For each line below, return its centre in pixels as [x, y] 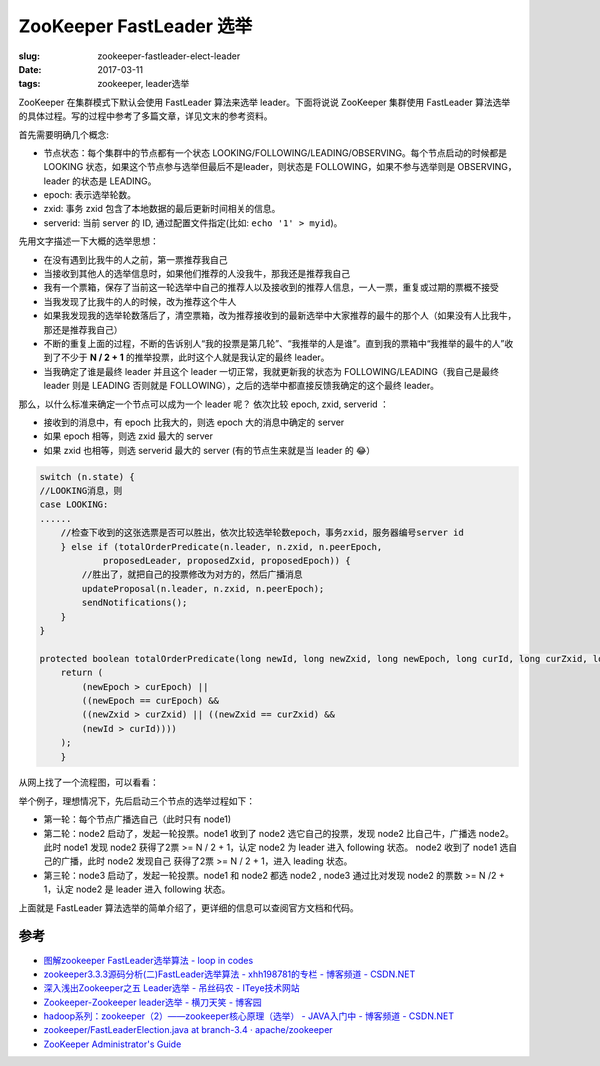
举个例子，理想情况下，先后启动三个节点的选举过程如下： [136, 801]
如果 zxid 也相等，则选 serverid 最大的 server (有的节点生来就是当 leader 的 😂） [209, 450]
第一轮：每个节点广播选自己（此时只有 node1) [137, 819]
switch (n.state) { [87, 476]
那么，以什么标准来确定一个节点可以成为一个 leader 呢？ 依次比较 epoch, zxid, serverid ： [204, 404]
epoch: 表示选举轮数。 [90, 195]
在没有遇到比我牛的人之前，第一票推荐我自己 [135, 259]
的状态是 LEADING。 [114, 181]
